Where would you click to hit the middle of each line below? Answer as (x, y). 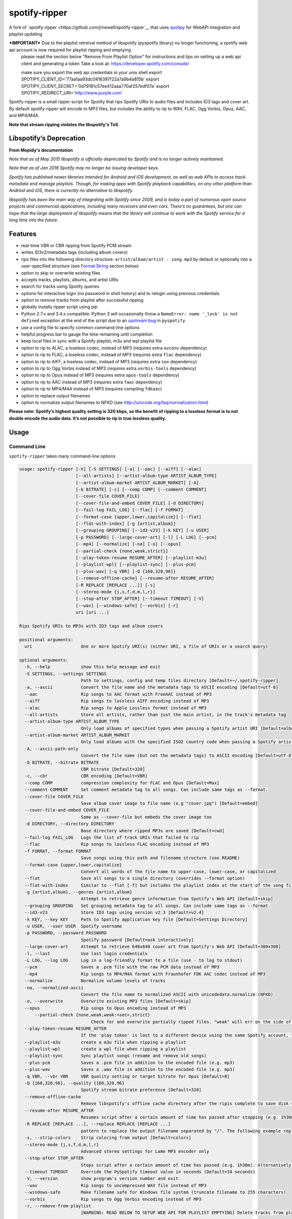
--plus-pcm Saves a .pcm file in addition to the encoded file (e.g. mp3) (130, 1062)
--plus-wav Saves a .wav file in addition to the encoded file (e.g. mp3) (130, 1070)
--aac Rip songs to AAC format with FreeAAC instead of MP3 (118, 694)
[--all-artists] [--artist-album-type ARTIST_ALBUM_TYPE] (146, 476)
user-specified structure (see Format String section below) (80, 266)
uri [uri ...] (92, 612)
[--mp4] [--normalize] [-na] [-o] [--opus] (128, 544)
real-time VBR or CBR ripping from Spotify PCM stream (76, 245)
